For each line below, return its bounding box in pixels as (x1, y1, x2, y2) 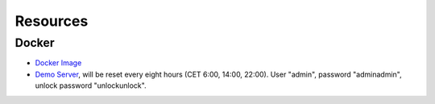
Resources (14, 12, 89, 30)
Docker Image (35, 58, 82, 68)
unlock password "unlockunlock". (35, 81, 147, 90)
